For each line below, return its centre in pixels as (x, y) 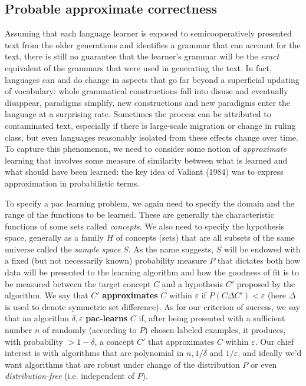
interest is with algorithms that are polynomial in (94, 353)
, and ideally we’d (270, 353)
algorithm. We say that (47, 295)
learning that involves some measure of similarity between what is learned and (146, 160)
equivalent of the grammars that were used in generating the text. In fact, (138, 67)
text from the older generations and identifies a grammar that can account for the (153, 44)
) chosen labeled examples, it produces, (215, 330)
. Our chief (274, 341)
